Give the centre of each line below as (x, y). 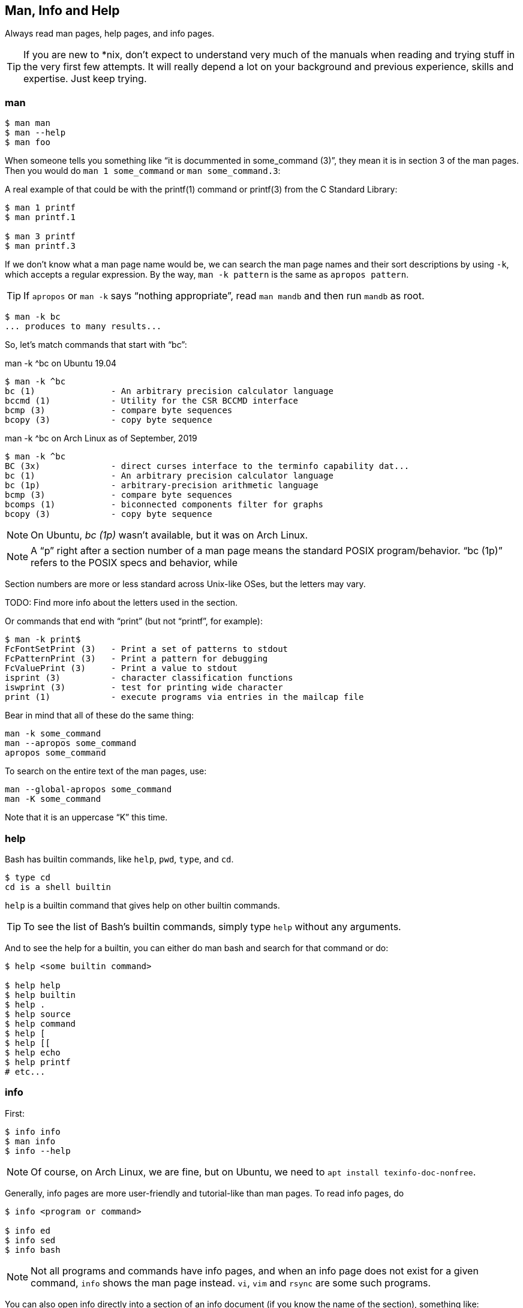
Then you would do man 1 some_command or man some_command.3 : (143, 171)
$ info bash (33, 1250)
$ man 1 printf (40, 208)
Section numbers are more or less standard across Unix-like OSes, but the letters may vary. (185, 584)
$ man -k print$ (43, 640)
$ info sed (30, 1240)
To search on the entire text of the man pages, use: (106, 771)
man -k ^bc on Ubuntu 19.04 (61, 363)
